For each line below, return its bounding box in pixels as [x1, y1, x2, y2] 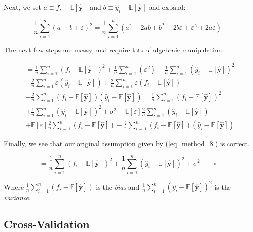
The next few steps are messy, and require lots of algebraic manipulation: [4, 44, 224, 54]
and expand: [149, 2, 186, 12]
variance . [4, 192, 31, 203]
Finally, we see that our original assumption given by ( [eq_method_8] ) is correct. [4, 138, 250, 149]
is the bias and [96, 181, 140, 192]
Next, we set [4, 2, 41, 12]
